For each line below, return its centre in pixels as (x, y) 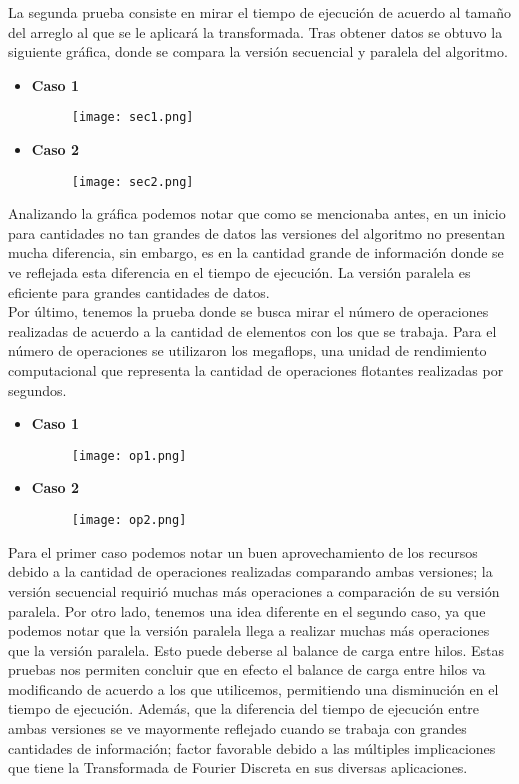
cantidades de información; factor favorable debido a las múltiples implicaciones (252, 747)
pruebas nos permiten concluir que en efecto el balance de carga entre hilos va (247, 669)
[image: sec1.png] (132, 117)
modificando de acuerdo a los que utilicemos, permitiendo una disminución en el (253, 688)
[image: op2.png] (129, 520)
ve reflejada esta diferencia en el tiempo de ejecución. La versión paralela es (239, 272)
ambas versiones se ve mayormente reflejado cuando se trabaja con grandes (237, 728)
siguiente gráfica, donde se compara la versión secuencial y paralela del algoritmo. (258, 51)
